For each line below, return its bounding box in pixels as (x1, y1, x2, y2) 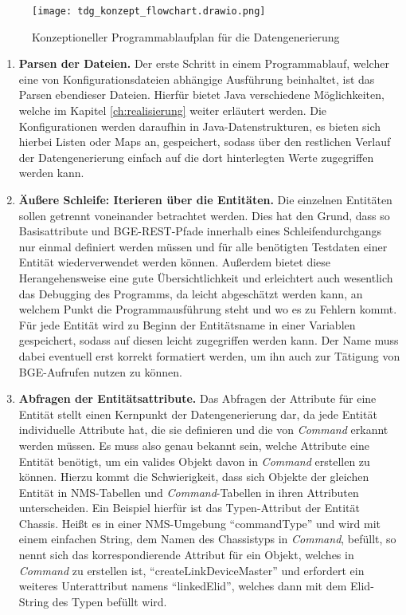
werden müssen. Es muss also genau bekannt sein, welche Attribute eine (18, 436, 369, 453)
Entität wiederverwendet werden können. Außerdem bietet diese (18, 254, 331, 270)
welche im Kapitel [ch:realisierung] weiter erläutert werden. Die (18, 102, 327, 119)
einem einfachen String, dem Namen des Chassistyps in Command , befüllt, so (18, 530, 396, 547)
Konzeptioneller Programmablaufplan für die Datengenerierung (32, 28, 340, 45)
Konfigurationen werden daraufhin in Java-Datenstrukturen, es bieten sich (18, 117, 381, 134)
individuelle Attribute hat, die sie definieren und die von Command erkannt (18, 421, 388, 438)
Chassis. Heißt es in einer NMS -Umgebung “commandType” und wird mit (18, 514, 381, 531)
